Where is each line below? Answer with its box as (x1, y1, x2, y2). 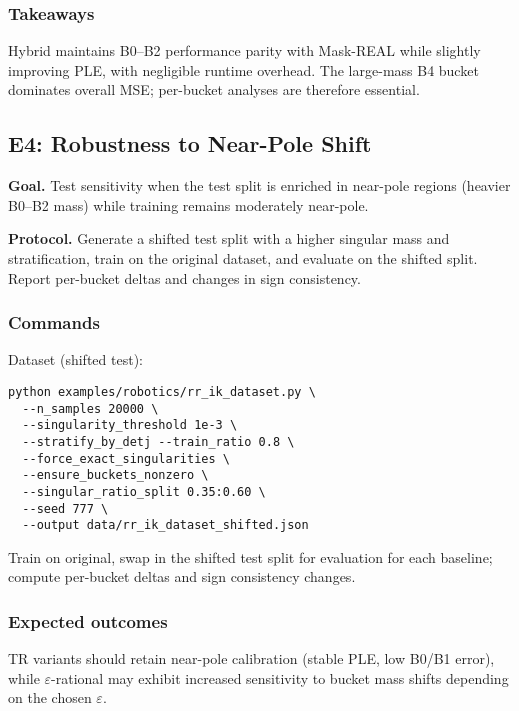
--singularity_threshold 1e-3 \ (22, 418, 238, 433)
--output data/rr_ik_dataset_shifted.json (22, 518, 309, 533)
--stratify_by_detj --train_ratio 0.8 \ (22, 434, 295, 449)
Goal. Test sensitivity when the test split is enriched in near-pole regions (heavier (8, 175, 511, 196)
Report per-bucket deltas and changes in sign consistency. (8, 267, 361, 288)
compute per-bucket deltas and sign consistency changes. (8, 566, 356, 587)
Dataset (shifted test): (8, 349, 143, 370)
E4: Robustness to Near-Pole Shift (8, 128, 372, 159)
